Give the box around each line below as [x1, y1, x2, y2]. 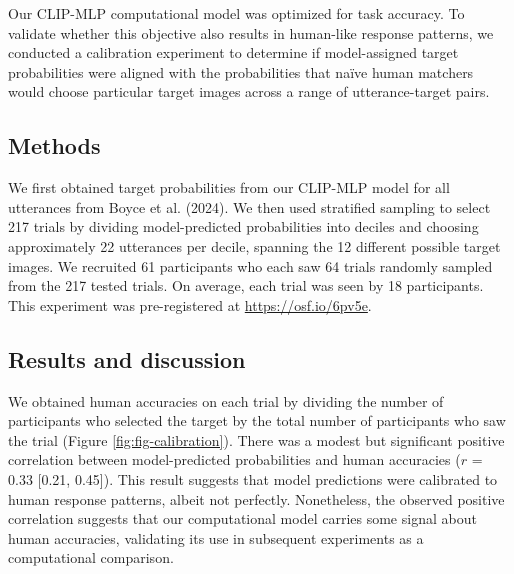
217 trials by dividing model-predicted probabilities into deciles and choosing [8, 216, 479, 237]
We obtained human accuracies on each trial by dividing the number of [8, 390, 444, 411]
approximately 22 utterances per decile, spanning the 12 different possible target [8, 235, 501, 256]
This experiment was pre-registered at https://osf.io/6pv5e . [8, 294, 372, 315]
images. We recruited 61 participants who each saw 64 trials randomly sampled [8, 255, 493, 276]
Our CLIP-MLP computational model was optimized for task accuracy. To [8, 3, 465, 23]
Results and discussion [8, 343, 246, 374]
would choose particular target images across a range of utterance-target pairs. [8, 81, 490, 102]
